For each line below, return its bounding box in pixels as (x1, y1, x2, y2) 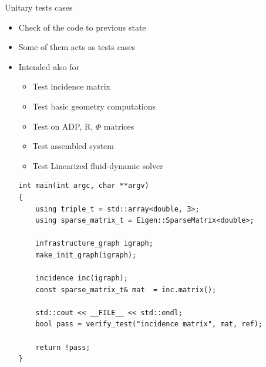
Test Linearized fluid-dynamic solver (32, 159, 163, 171)
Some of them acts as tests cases (18, 41, 136, 53)
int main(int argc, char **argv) (18, 181, 149, 190)
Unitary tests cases (5, 1, 73, 13)
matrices (103, 120, 134, 132)
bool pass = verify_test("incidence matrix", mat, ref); (35, 320, 263, 329)
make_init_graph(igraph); (35, 250, 137, 259)
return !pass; (35, 343, 90, 352)
